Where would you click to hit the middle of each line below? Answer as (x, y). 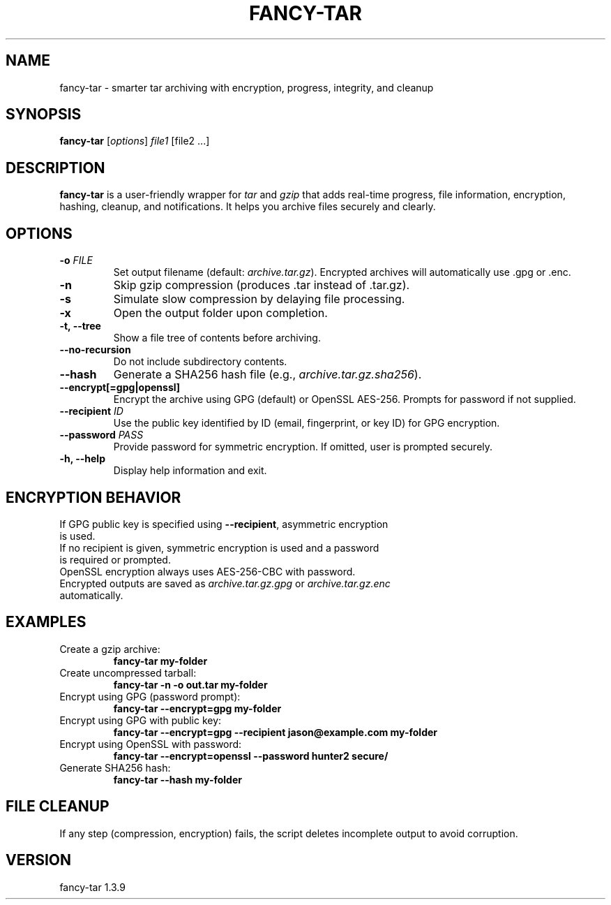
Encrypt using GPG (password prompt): (150, 696)
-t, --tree (80, 326)
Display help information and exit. (190, 471)
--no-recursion (95, 350)
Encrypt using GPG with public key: (141, 720)
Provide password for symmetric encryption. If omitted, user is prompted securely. (303, 447)
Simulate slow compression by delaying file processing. (259, 299)
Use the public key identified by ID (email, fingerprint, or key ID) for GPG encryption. (307, 423)
